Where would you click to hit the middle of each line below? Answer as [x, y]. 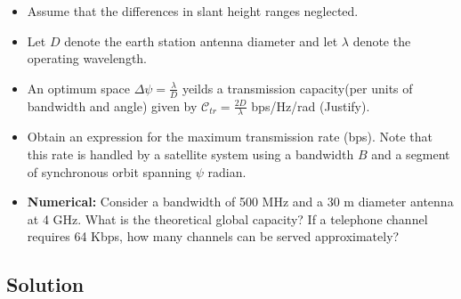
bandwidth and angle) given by [112, 105]
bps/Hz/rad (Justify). [311, 105]
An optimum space [78, 88]
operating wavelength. [87, 58]
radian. [227, 171]
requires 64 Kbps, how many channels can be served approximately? [213, 236]
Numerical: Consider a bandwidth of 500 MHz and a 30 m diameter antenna [240, 202]
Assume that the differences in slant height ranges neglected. [193, 11]
